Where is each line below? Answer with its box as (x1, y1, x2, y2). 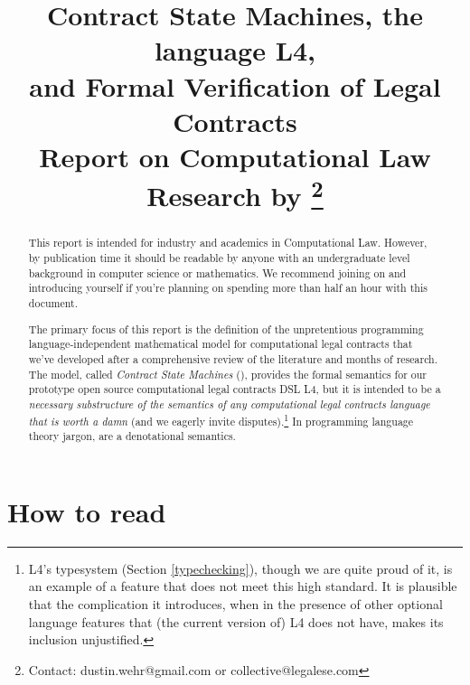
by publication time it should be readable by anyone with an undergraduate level (28, 250, 410, 266)
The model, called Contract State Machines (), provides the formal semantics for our (28, 366, 427, 381)
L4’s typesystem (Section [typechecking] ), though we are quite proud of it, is (28, 558, 453, 577)
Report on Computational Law (39, 137, 431, 174)
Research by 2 (146, 174, 324, 214)
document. (28, 296, 78, 311)
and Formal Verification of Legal (29, 67, 441, 104)
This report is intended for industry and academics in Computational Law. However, (28, 235, 428, 250)
